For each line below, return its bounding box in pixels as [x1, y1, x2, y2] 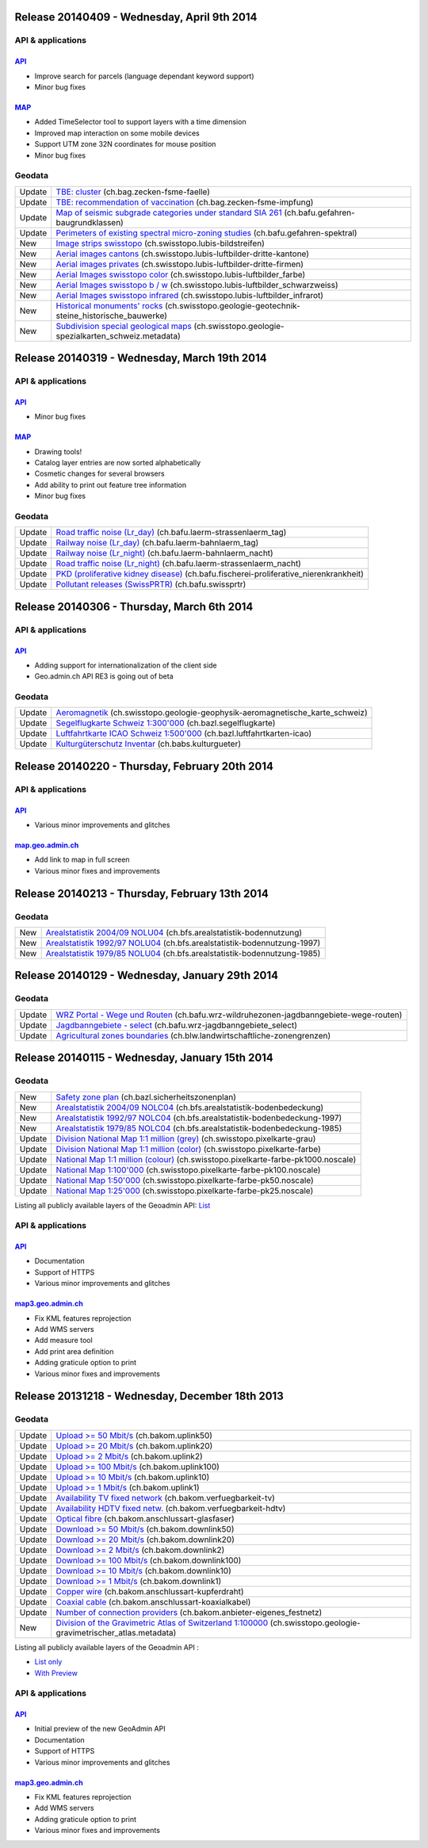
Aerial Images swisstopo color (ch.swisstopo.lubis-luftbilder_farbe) [55, 269, 306, 280]
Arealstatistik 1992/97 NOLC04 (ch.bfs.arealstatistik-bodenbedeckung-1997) [55, 1112, 342, 1123]
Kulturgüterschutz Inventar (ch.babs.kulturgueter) [55, 738, 242, 749]
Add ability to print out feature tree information [34, 480, 187, 489]
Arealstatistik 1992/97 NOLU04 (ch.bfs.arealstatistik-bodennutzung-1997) [45, 937, 321, 948]
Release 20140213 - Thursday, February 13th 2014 [14, 886, 269, 900]
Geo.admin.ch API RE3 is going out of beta [34, 671, 174, 681]
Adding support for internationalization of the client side [34, 660, 217, 670]
